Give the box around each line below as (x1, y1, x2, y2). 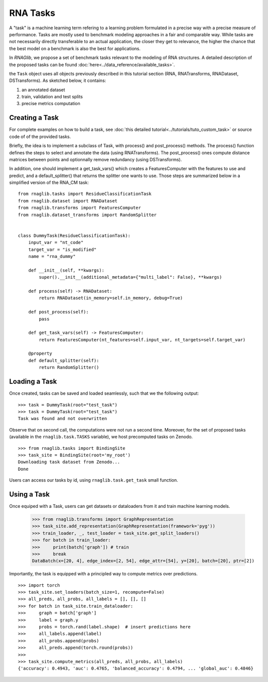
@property (28, 351, 52, 357)
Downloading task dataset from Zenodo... (18, 459, 120, 465)
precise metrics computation (21, 101, 80, 107)
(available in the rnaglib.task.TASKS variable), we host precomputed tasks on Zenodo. (9, 434, 193, 440)
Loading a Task (9, 377, 57, 386)
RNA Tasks (9, 7, 56, 18)
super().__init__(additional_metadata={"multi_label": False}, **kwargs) (39, 274, 222, 280)
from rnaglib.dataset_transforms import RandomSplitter (18, 212, 157, 218)
